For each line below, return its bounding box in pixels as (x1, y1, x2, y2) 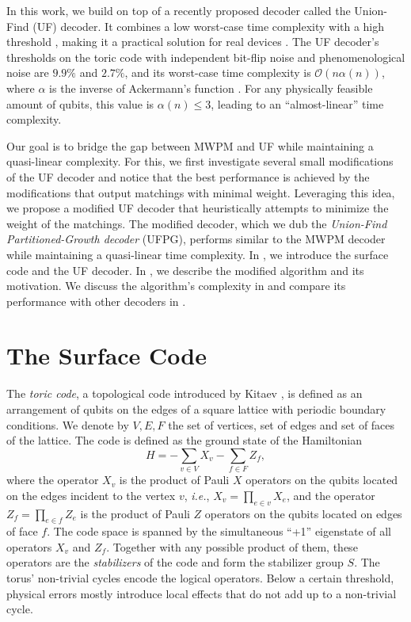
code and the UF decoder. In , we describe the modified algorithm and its (6, 261, 364, 278)
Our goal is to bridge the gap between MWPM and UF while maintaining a (6, 137, 374, 154)
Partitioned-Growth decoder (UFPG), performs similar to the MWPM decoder (6, 231, 386, 247)
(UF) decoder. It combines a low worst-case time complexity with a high (32, 17, 385, 34)
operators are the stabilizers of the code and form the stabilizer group (6, 554, 344, 570)
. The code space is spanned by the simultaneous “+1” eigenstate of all (47, 523, 391, 540)
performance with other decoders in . (6, 292, 186, 309)
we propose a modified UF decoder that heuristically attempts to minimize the (6, 200, 389, 216)
